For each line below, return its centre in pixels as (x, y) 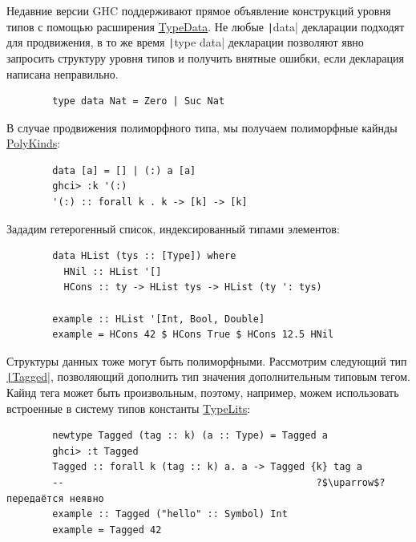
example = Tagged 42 (107, 530)
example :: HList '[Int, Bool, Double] (159, 319)
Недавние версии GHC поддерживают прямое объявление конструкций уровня (199, 10)
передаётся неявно (55, 498)
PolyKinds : (34, 143)
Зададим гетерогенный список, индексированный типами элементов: (173, 228)
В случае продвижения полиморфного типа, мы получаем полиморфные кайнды (202, 127)
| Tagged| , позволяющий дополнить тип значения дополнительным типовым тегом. (208, 376)
